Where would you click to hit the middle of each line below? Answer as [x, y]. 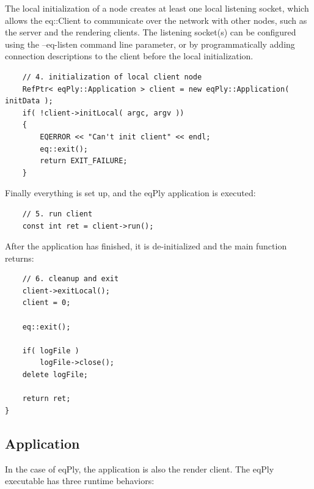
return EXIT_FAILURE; [84, 161]
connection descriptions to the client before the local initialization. [129, 56]
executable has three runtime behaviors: [80, 481]
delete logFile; [55, 375]
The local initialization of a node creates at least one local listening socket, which [157, 8]
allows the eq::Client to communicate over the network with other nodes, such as [156, 20]
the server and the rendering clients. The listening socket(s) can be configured [151, 32]
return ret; [46, 399]
